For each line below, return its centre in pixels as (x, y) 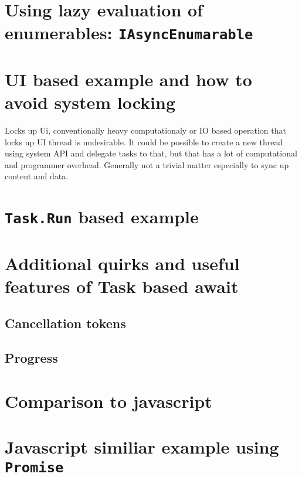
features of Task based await (122, 286)
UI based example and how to (128, 79)
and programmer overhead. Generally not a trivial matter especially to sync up (147, 164)
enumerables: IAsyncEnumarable (129, 33)
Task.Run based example (102, 217)
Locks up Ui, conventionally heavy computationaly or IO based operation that (145, 130)
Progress (31, 358)
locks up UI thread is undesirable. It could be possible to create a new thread (144, 142)
